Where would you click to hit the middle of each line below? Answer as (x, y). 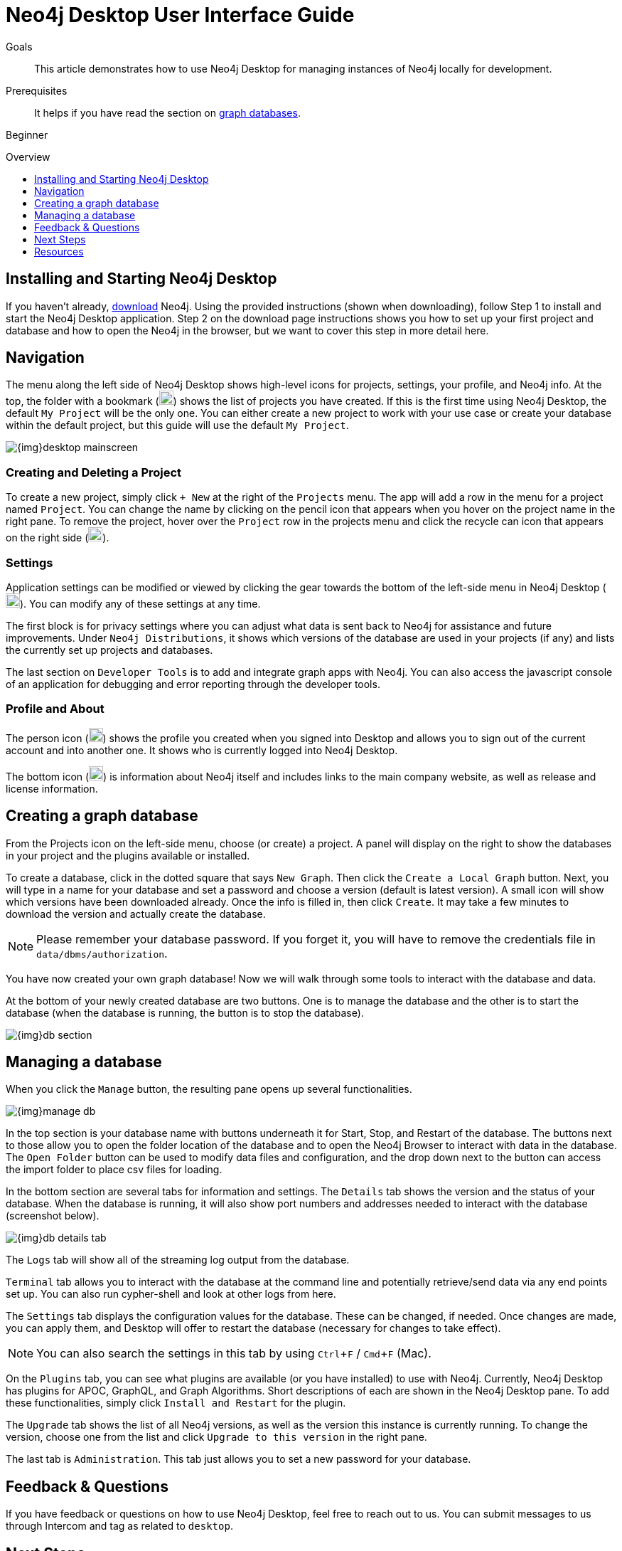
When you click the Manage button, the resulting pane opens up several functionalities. (209, 1089)
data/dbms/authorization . (102, 953)
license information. (52, 788)
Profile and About (55, 709)
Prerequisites (37, 90)
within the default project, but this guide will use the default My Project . (177, 425)
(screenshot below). (53, 1216)
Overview (28, 157)
